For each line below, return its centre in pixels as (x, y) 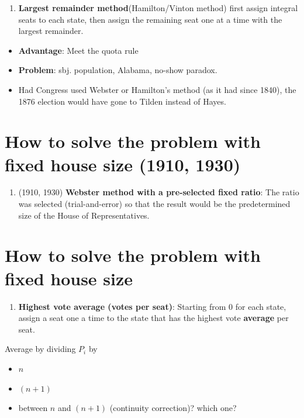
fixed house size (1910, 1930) (123, 164)
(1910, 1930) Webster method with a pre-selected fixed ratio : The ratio (159, 192)
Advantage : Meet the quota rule (78, 50)
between (33, 408)
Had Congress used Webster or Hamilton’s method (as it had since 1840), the (157, 89)
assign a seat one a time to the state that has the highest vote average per (153, 318)
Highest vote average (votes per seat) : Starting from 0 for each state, (152, 306)
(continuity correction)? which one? (173, 408)
